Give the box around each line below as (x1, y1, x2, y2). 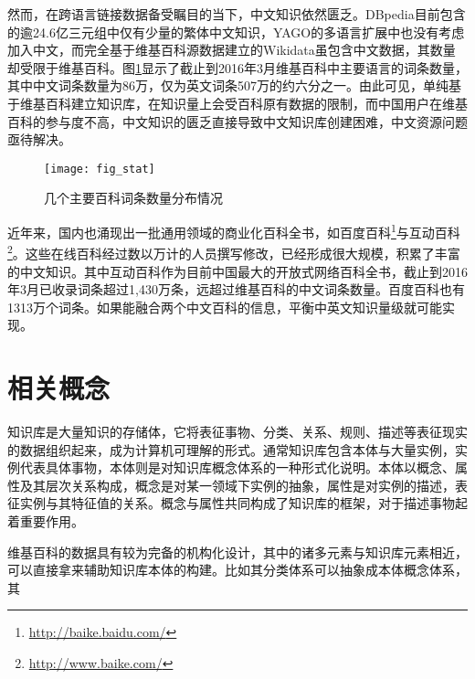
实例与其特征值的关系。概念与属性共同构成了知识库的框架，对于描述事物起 (19, 493, 468, 513)
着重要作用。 (7, 511, 84, 530)
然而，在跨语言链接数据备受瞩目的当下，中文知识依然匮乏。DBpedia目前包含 (7, 5, 466, 23)
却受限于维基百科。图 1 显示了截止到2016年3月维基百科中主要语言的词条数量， (7, 58, 468, 77)
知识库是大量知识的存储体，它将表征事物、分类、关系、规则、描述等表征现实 (7, 422, 468, 440)
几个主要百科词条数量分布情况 (44, 188, 223, 207)
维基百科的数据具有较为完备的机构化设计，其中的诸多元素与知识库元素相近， (7, 542, 468, 561)
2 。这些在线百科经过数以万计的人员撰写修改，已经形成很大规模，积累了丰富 (7, 241, 460, 262)
